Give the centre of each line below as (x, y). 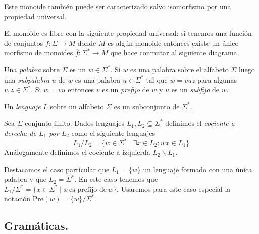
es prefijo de (88, 189)
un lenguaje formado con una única (198, 169)
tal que (157, 79)
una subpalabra (27, 79)
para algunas (217, 79)
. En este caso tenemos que (116, 179)
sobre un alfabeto (77, 106)
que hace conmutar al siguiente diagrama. (175, 53)
